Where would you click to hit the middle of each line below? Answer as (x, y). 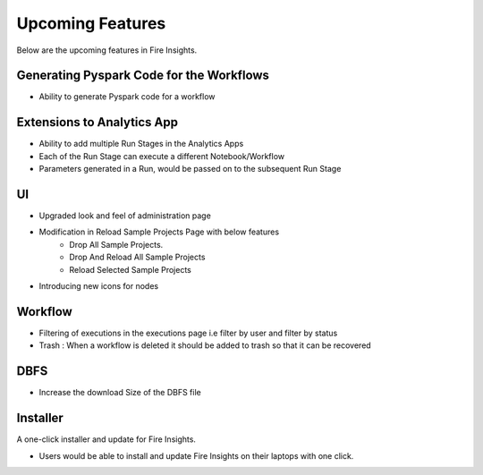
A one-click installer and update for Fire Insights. (106, 439)
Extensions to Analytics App (97, 122)
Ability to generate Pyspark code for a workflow (127, 97)
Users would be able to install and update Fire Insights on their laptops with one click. (196, 455)
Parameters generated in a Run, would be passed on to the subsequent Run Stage (190, 169)
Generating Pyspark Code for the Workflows (143, 76)
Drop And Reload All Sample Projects (137, 257)
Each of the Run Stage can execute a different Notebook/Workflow (162, 156)
